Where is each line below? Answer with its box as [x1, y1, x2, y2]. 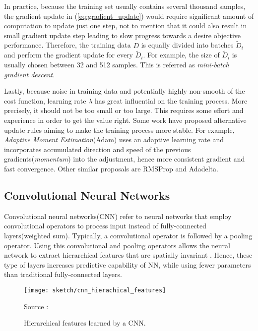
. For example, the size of [143, 50, 220, 60]
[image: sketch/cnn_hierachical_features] [24, 286, 166, 294]
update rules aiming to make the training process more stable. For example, [4, 124, 235, 135]
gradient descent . [4, 69, 55, 79]
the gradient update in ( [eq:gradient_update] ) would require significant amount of [4, 10, 254, 21]
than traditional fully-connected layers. [4, 269, 122, 279]
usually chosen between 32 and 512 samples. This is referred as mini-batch [4, 59, 229, 69]
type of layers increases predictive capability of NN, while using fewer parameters [4, 259, 251, 270]
